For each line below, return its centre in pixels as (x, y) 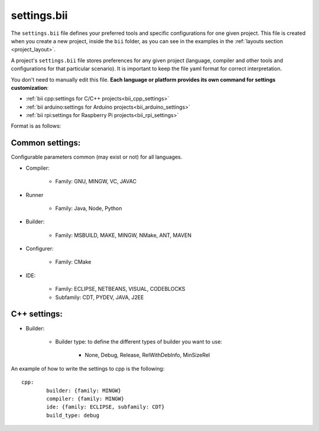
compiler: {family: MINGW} (85, 398)
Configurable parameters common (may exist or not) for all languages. (97, 157)
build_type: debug (73, 415)
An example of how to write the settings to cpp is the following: (88, 368)
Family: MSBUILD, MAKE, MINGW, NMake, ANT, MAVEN (123, 235)
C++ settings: (37, 314)
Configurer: (40, 249)
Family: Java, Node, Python (89, 208)
